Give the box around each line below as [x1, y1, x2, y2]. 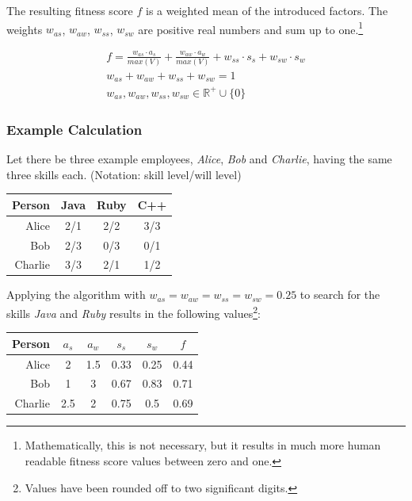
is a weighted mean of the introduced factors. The [146, 2, 388, 18]
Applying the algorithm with [6, 286, 146, 303]
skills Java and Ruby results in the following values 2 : [6, 303, 261, 321]
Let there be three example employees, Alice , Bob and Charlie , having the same [6, 151, 392, 167]
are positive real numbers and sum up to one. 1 [138, 18, 364, 37]
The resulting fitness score [6, 2, 133, 18]
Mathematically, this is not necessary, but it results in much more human [25, 437, 381, 453]
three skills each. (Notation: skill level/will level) [6, 166, 242, 182]
